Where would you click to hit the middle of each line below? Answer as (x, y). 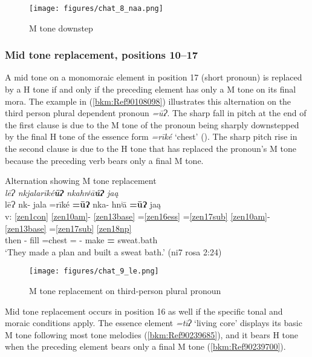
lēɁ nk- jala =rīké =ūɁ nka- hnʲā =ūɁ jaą (83, 204)
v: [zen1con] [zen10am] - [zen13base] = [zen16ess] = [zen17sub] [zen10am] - (138, 216)
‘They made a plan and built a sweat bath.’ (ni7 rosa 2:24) (113, 251)
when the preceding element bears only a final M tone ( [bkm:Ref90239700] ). (145, 346)
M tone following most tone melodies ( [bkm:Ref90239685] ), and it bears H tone (152, 334)
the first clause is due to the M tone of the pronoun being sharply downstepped (152, 124)
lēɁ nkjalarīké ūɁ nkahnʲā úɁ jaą (62, 192)
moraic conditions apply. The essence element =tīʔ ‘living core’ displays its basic (154, 323)
